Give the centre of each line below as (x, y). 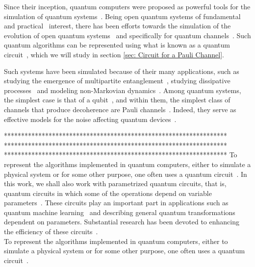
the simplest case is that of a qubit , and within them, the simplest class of (117, 100)
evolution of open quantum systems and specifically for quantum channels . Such (127, 35)
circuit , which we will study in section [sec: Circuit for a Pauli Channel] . (114, 54)
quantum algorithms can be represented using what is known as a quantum (117, 45)
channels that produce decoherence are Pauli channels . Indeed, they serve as (120, 109)
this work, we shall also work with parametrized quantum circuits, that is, (115, 183)
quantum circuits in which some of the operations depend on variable (108, 193)
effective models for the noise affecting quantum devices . (90, 119)
